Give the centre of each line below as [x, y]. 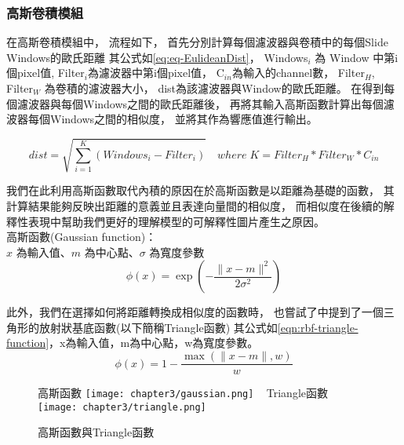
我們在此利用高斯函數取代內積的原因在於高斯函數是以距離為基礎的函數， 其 [200, 190]
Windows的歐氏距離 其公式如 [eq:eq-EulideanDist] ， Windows [157, 57]
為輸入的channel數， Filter [298, 73]
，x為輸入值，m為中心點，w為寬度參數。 [154, 343]
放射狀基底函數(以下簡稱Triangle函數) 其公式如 [158, 327]
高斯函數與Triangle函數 [96, 432]
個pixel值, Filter [45, 73]
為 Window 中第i [357, 57]
